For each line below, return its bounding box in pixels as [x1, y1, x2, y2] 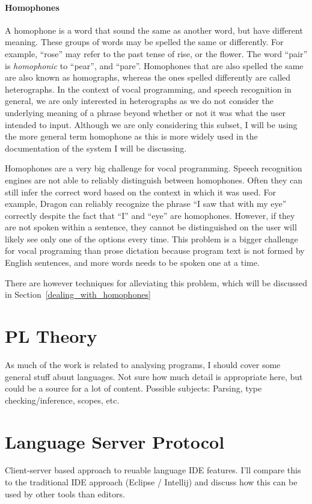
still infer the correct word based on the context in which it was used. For [5, 185, 277, 198]
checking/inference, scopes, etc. [5, 393, 120, 406]
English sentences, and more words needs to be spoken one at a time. [5, 256, 260, 269]
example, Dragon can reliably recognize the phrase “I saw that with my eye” [5, 197, 287, 210]
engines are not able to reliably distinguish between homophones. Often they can [5, 173, 303, 186]
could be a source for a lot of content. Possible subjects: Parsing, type [5, 382, 262, 395]
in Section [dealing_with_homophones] [5, 288, 151, 301]
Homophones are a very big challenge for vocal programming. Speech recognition [5, 162, 302, 174]
